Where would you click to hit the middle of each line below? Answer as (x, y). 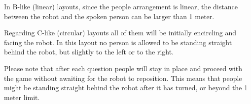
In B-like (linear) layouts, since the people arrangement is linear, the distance (121, 6)
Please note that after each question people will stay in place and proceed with (123, 68)
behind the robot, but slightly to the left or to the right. (89, 52)
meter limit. (22, 97)
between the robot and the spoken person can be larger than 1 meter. (109, 16)
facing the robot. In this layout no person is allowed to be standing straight (118, 42)
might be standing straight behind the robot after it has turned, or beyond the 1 (126, 88)
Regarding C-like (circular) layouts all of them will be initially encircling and (120, 33)
